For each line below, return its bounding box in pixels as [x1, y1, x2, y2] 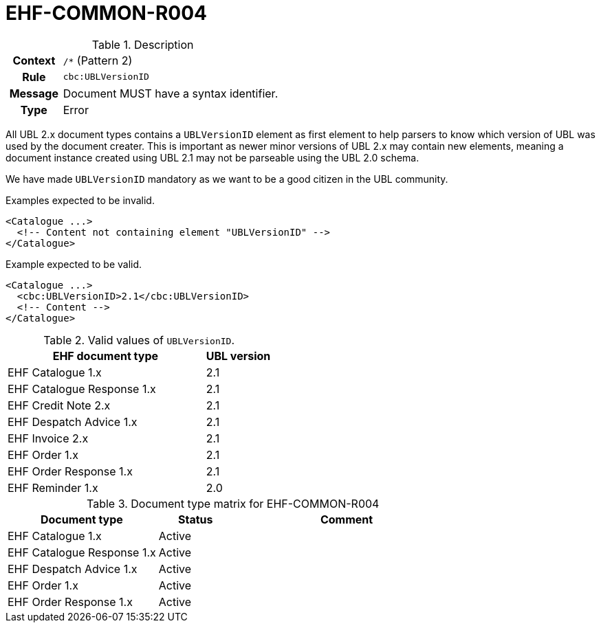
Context [12, 53, 56, 67]
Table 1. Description [91, 37, 194, 52]
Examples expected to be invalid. [6, 194, 155, 206]
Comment [320, 512, 373, 526]
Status [177, 512, 213, 526]
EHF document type [52, 348, 158, 363]
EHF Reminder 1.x [8, 480, 98, 495]
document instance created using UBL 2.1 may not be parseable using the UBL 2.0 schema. [6, 151, 419, 164]
